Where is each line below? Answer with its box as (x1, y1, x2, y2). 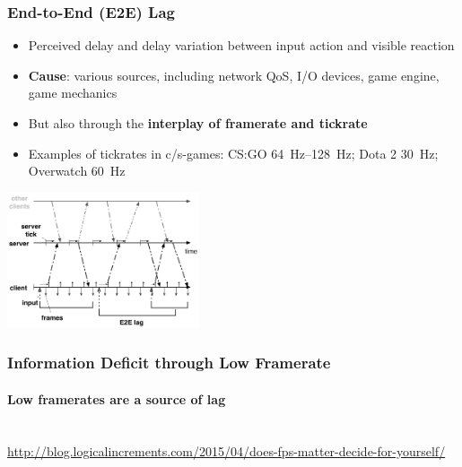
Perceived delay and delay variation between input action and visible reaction (28, 36, 455, 55)
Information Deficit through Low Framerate (7, 351, 331, 374)
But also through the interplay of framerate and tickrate (28, 114, 368, 132)
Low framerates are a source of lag (7, 389, 226, 408)
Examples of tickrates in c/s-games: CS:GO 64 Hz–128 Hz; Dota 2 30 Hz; (28, 143, 439, 162)
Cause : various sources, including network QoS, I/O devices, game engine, (28, 65, 440, 84)
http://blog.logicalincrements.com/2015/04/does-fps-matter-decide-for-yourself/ (7, 441, 446, 460)
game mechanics (28, 83, 118, 102)
